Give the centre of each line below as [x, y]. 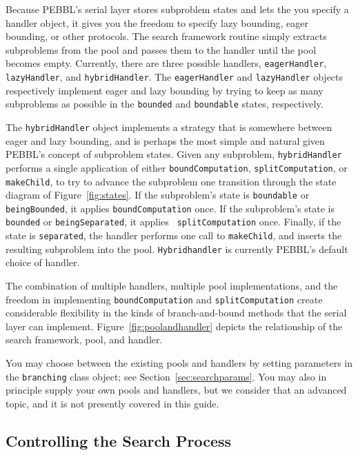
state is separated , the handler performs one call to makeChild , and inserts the [174, 235]
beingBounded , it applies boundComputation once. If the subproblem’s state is [170, 208]
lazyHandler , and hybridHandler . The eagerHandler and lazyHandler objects [175, 77]
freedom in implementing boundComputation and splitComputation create [164, 299]
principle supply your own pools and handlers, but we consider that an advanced [176, 390]
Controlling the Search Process [119, 440]
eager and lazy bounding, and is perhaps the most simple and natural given [165, 140]
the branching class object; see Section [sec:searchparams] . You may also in [166, 376]
